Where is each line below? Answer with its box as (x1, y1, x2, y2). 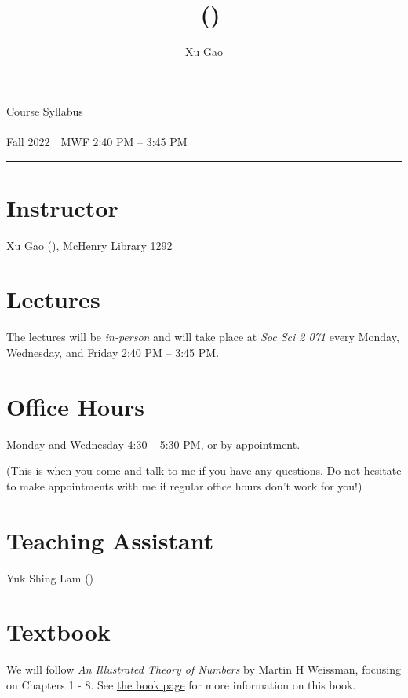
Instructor (6, 191, 118, 223)
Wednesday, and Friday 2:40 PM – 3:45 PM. (6, 343, 220, 360)
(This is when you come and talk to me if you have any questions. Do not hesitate (6, 462, 402, 479)
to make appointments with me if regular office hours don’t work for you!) (6, 477, 362, 494)
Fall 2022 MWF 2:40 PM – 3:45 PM (6, 133, 188, 149)
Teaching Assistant (6, 523, 214, 556)
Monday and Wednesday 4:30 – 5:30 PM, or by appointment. (6, 435, 301, 452)
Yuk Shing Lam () (6, 569, 94, 586)
